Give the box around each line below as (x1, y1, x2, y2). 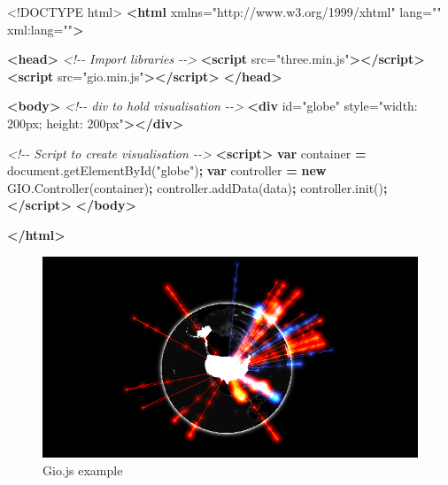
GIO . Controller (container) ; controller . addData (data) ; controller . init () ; (7, 178, 388, 196)
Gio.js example (42, 460, 123, 479)
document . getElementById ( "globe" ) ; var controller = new (7, 161, 327, 180)
